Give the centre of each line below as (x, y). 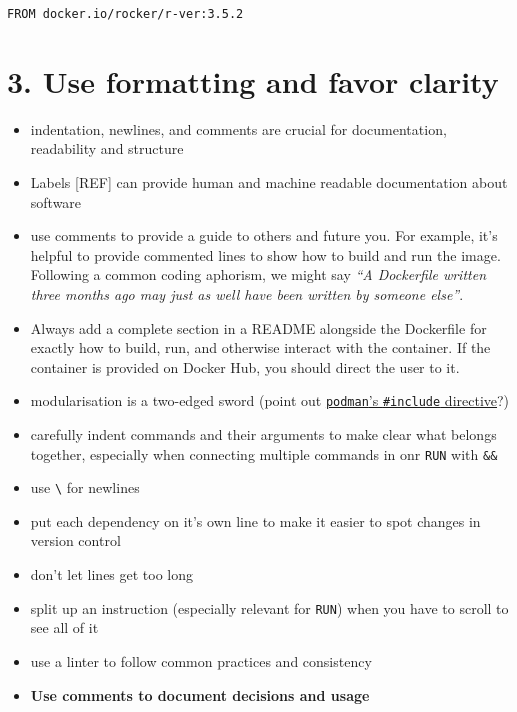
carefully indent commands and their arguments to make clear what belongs (263, 433)
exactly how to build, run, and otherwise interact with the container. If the (260, 347)
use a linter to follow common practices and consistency (201, 660)
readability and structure (107, 148)
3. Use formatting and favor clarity (253, 80)
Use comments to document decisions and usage (200, 694)
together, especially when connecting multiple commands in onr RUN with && (264, 453)
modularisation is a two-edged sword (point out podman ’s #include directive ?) (270, 400)
